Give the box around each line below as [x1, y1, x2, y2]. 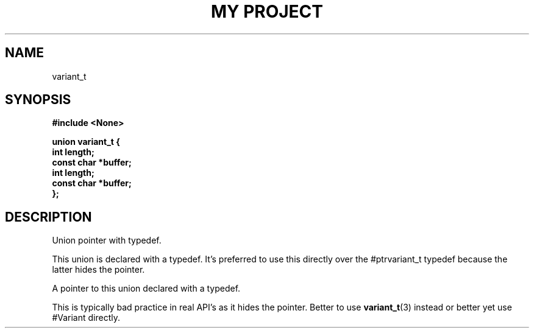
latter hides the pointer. [52, 264, 145, 275]
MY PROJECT [210, 1, 324, 22]
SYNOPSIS [5, 92, 71, 108]
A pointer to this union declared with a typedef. [52, 283, 241, 294]
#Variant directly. [52, 312, 121, 323]
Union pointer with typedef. [52, 235, 162, 246]
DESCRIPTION [5, 209, 92, 225]
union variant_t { [52, 136, 120, 147]
